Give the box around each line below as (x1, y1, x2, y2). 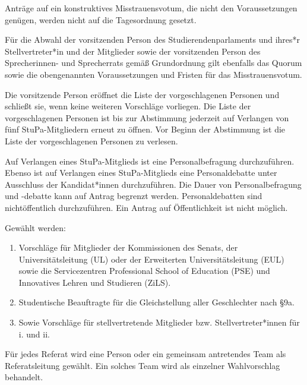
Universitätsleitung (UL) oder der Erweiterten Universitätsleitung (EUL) (18, 253, 284, 265)
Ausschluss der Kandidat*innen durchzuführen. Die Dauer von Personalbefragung (5, 178, 302, 190)
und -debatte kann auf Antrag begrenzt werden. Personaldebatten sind (5, 190, 262, 202)
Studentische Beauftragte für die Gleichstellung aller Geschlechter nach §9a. (18, 296, 295, 308)
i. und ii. (18, 327, 50, 340)
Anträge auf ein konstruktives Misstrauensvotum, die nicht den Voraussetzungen (5, 2, 297, 14)
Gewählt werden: (5, 221, 66, 233)
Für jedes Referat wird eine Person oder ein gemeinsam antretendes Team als (5, 348, 286, 360)
